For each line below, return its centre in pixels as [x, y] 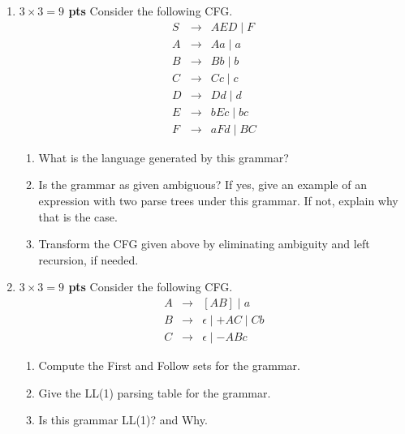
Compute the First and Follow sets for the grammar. [169, 365]
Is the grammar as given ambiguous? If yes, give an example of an [202, 185]
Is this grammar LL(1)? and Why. [123, 420]
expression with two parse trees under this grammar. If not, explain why [218, 200]
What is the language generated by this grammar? [164, 157]
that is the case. [78, 216]
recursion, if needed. [88, 259]
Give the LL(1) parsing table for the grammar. [155, 392]
